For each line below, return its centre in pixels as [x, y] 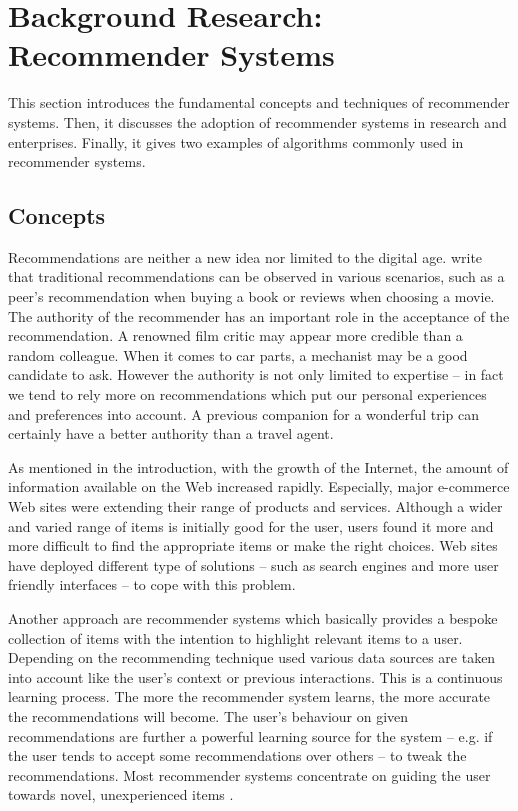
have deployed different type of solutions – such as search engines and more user [253, 564]
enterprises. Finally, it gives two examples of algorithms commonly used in [236, 141]
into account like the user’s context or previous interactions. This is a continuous [255, 676]
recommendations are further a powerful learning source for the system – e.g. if [250, 735]
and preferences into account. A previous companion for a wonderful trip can [243, 413]
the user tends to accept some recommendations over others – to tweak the [237, 755]
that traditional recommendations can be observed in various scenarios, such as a [256, 276]
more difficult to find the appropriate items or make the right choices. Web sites [253, 545]
